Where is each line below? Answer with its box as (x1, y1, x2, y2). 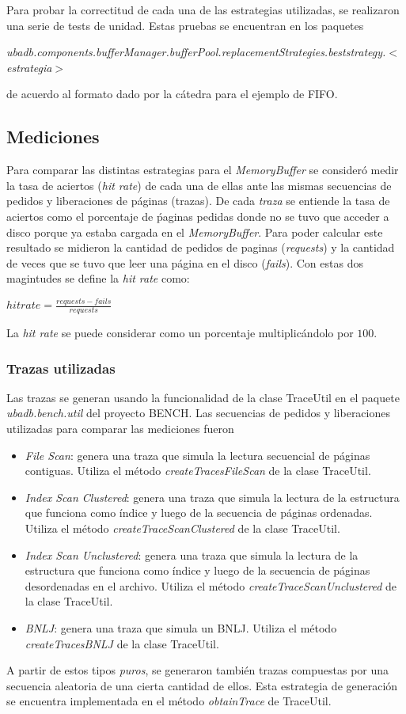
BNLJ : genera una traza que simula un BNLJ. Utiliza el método (25, 620, 337, 636)
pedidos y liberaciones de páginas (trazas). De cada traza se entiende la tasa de (6, 192, 390, 209)
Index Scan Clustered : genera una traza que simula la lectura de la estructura (25, 488, 400, 505)
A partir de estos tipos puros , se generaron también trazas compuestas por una (6, 662, 389, 678)
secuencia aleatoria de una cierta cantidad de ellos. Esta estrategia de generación (6, 677, 398, 693)
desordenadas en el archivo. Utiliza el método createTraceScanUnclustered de (25, 577, 397, 594)
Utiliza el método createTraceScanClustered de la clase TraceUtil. (25, 520, 340, 537)
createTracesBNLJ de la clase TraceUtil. (25, 635, 219, 651)
